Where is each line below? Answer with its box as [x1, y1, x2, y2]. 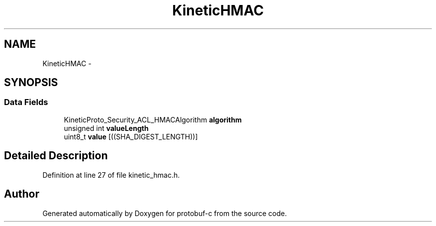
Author [4, 188, 39, 201]
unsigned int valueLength [64, 123, 149, 132]
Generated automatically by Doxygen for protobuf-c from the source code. [42, 209, 287, 218]
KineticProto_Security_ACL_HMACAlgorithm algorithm [64, 115, 242, 124]
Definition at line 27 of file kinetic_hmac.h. [42, 170, 180, 179]
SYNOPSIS [4, 76, 58, 89]
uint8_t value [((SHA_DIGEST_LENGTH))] [64, 132, 198, 141]
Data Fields [4, 97, 48, 108]
